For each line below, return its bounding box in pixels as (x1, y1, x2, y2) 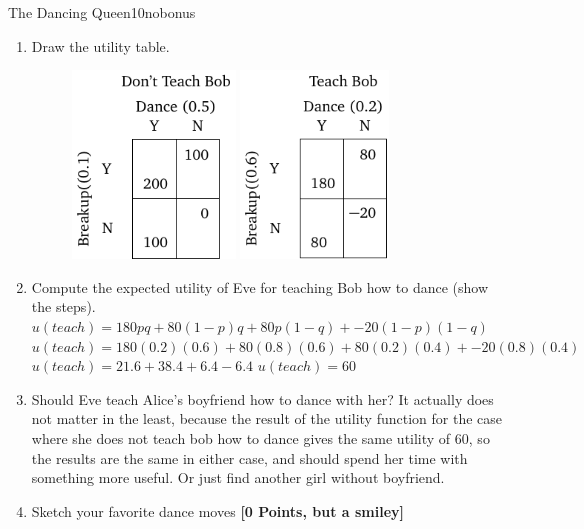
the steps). (31, 296, 96, 317)
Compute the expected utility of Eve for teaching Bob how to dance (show (31, 276, 489, 297)
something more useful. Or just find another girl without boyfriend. (31, 467, 445, 488)
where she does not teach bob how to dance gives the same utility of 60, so (31, 427, 490, 448)
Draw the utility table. (31, 35, 170, 56)
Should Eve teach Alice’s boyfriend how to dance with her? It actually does (31, 388, 494, 409)
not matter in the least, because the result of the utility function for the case (31, 408, 502, 429)
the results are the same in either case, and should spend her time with (31, 447, 468, 468)
